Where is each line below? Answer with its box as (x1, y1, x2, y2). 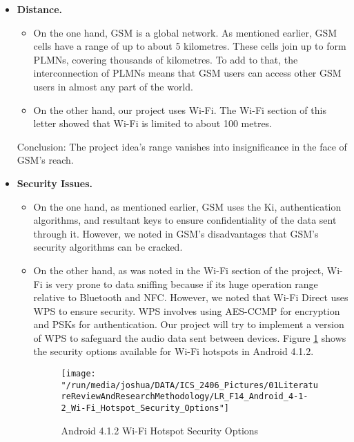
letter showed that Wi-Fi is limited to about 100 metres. (33, 116, 273, 131)
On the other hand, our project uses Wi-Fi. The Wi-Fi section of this (33, 102, 326, 117)
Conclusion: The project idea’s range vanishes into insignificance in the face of (17, 139, 347, 153)
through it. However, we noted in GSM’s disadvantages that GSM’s (33, 226, 319, 240)
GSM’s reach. (17, 153, 74, 167)
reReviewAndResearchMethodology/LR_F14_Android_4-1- (61, 392, 308, 402)
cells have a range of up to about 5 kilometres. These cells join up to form (33, 39, 346, 53)
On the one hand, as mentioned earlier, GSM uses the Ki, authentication (33, 199, 342, 213)
